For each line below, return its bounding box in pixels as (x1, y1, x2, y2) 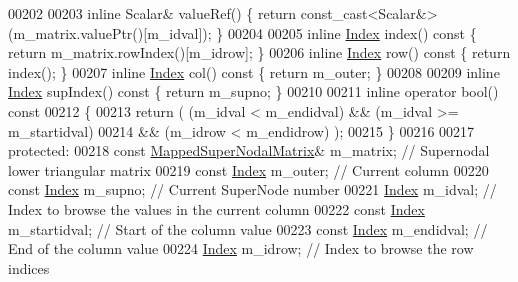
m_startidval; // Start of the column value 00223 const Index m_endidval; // (8, 218, 488, 239)
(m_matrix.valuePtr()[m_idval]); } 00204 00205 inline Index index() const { (8, 22, 477, 43)
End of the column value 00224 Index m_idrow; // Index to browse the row (8, 238, 474, 259)
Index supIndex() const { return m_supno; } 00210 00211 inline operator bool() (8, 81, 499, 102)
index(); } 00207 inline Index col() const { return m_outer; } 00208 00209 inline (8, 61, 500, 82)
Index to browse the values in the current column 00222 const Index (8, 198, 425, 219)
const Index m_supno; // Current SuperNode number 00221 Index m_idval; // (8, 179, 497, 200)
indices (8, 257, 50, 278)
